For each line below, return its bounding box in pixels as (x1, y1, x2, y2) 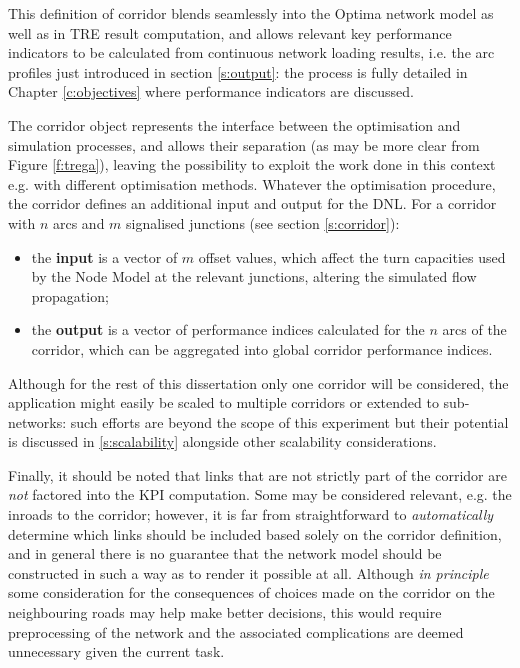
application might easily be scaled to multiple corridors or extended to (8, 392, 439, 413)
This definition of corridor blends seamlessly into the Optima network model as (8, 3, 494, 23)
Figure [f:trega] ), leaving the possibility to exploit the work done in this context (8, 154, 496, 175)
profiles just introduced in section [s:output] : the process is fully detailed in (8, 61, 468, 82)
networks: (8, 411, 67, 432)
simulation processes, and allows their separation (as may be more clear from (8, 134, 480, 155)
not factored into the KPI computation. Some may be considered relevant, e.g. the (8, 484, 512, 505)
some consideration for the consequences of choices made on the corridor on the (8, 582, 495, 603)
